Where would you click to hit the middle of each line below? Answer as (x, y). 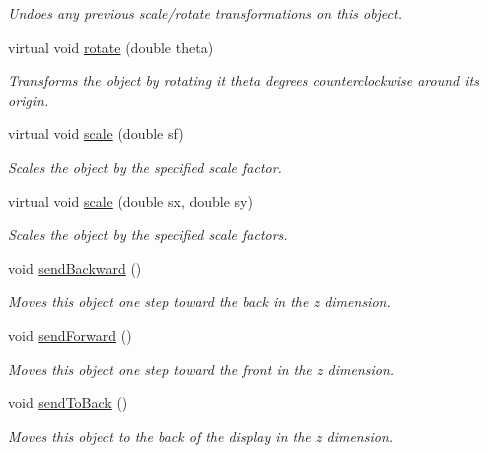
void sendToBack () (68, 402)
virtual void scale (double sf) (96, 133)
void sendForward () (70, 334)
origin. (28, 99)
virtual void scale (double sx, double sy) (130, 200)
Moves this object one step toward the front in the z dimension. (201, 368)
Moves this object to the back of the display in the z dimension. (201, 435)
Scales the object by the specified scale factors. (148, 234)
